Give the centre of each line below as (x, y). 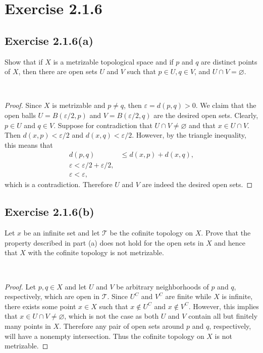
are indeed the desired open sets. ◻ (197, 184)
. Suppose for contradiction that (103, 125)
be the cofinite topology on (151, 233)
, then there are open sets (58, 71)
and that (202, 125)
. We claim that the (226, 105)
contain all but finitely (223, 316)
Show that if (24, 61)
